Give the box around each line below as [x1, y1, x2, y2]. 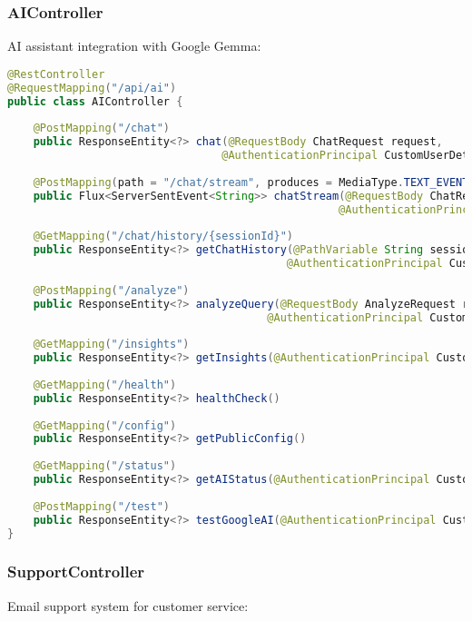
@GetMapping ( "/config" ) [33, 419, 177, 432]
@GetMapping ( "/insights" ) [33, 338, 190, 351]
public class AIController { [7, 94, 183, 108]
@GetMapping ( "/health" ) [33, 378, 177, 391]
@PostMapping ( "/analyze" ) [33, 283, 190, 297]
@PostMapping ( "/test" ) [33, 499, 171, 513]
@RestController [7, 67, 105, 81]
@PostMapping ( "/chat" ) [33, 122, 171, 135]
